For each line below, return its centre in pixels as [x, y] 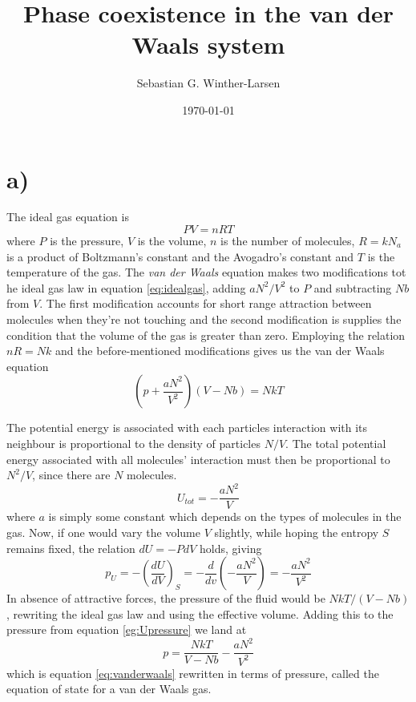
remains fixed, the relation [71, 548]
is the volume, [172, 241]
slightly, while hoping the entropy [297, 532]
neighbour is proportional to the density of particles [133, 443]
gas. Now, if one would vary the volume [103, 532]
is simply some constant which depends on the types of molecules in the [225, 516]
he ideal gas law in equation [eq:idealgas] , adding [126, 287]
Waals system [208, 44]
